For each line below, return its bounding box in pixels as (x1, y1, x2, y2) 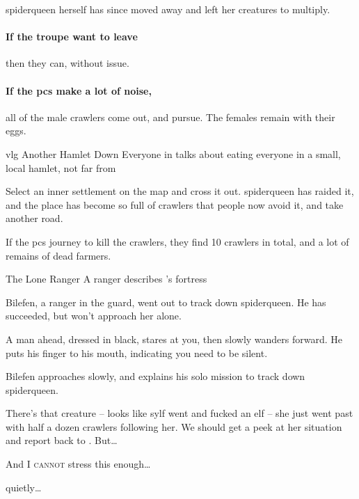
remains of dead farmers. (6, 248, 111, 262)
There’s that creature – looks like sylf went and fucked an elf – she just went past (6, 406, 353, 420)
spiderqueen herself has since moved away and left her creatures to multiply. (6, 2, 330, 16)
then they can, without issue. (6, 56, 129, 70)
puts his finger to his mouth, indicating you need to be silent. (6, 345, 268, 360)
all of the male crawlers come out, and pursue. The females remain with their (6, 109, 335, 124)
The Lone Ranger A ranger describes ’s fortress (6, 271, 207, 286)
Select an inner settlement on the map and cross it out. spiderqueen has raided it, (6, 184, 354, 198)
